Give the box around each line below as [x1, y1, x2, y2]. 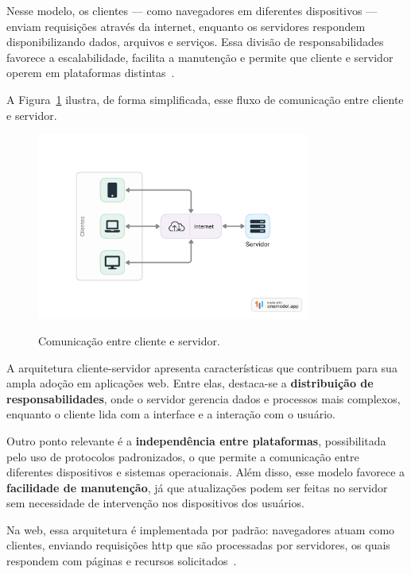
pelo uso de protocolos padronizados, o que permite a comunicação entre [6, 448, 359, 464]
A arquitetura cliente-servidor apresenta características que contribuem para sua [6, 359, 397, 376]
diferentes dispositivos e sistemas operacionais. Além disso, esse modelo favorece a [6, 464, 405, 480]
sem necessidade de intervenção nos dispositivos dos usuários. [6, 495, 304, 511]
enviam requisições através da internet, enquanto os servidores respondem [6, 17, 366, 34]
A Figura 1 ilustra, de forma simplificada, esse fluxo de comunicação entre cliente [6, 91, 404, 107]
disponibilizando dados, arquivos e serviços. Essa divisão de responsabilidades [6, 33, 384, 50]
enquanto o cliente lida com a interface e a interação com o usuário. [6, 406, 335, 422]
